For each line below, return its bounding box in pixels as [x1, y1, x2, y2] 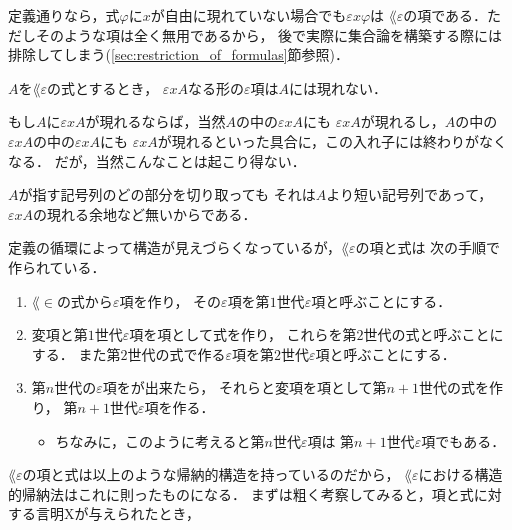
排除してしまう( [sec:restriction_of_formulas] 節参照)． [8, 44, 350, 65]
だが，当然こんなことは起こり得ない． [54, 150, 306, 171]
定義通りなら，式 [8, 5, 120, 25]
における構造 [418, 464, 503, 485]
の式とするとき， [47, 77, 159, 98]
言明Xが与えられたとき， [35, 503, 201, 524]
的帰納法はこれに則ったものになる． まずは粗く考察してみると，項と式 [8, 483, 474, 504]
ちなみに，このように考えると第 [55, 430, 265, 451]
